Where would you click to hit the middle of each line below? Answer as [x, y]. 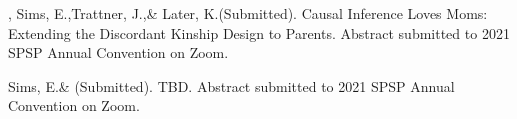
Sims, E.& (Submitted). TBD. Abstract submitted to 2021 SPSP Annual [231, 85]
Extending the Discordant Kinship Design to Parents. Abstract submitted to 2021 [259, 32]
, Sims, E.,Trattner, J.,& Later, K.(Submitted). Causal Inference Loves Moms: [248, 13]
